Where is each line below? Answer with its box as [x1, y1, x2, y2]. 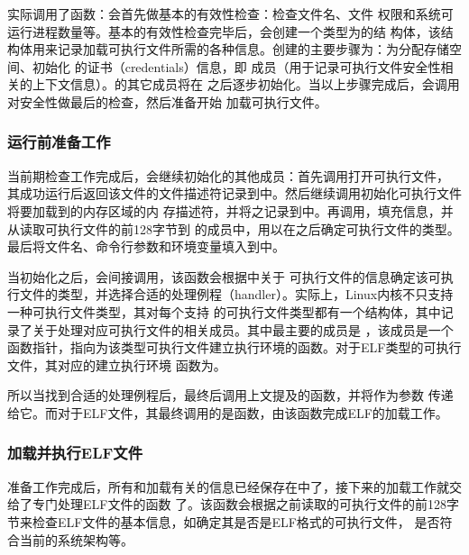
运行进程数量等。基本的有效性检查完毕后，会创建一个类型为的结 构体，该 [7, 22, 441, 41]
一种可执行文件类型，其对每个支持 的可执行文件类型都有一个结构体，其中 [7, 302, 441, 321]
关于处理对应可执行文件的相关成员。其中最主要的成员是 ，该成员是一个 [32, 320, 454, 339]
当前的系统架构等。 [19, 530, 133, 549]
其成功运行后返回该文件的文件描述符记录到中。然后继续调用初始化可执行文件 [7, 184, 462, 203]
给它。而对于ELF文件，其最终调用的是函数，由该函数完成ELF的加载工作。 [7, 403, 448, 422]
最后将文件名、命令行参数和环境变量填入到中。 [7, 237, 285, 256]
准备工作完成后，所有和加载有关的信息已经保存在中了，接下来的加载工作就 [7, 477, 449, 496]
